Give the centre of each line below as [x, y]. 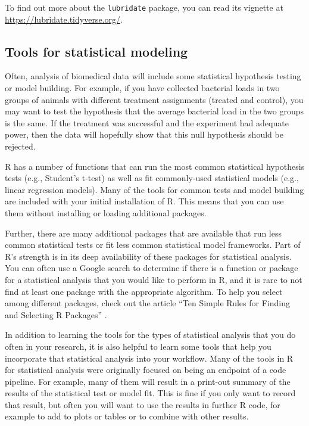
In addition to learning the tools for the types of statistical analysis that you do [150, 335]
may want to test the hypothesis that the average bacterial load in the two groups [154, 111]
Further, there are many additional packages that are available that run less [143, 233]
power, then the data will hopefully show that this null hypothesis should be [144, 134]
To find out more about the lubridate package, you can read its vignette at [144, 7]
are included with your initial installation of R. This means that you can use [144, 201]
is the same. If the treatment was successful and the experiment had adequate [147, 122]
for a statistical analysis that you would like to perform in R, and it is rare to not [154, 279]
